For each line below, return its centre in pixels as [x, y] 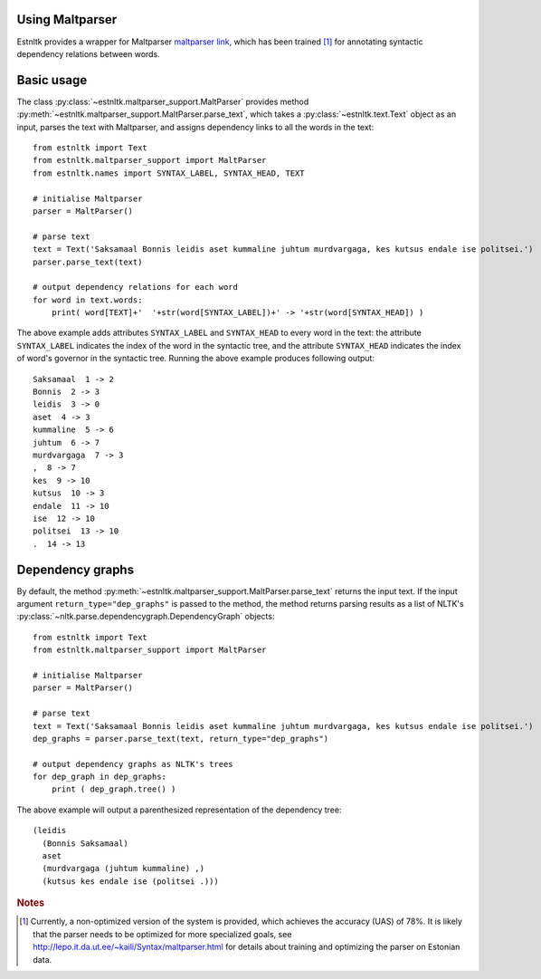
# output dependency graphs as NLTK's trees [133, 764]
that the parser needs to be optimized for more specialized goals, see [162, 934]
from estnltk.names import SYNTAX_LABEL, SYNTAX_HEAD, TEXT [169, 173]
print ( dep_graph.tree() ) [114, 789]
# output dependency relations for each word [136, 287]
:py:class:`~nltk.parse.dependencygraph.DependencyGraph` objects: [146, 617]
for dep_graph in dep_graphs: [100, 777]
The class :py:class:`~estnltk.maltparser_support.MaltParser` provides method [163, 101]
